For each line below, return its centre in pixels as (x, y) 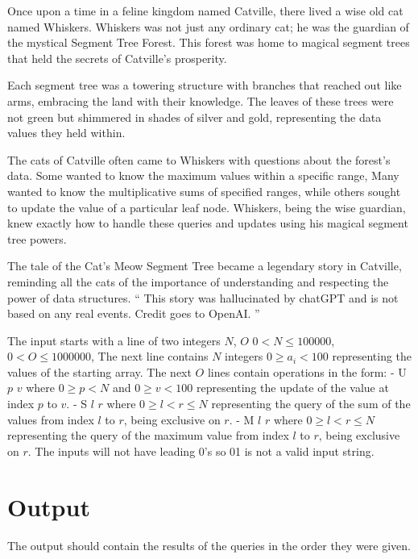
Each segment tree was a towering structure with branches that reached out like (205, 85)
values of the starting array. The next (99, 371)
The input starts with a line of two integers (114, 340)
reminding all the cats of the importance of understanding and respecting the (198, 281)
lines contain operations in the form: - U (307, 371)
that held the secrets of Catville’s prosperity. (117, 58)
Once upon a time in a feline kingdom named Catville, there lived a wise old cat (205, 10)
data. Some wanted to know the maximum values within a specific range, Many (203, 175)
